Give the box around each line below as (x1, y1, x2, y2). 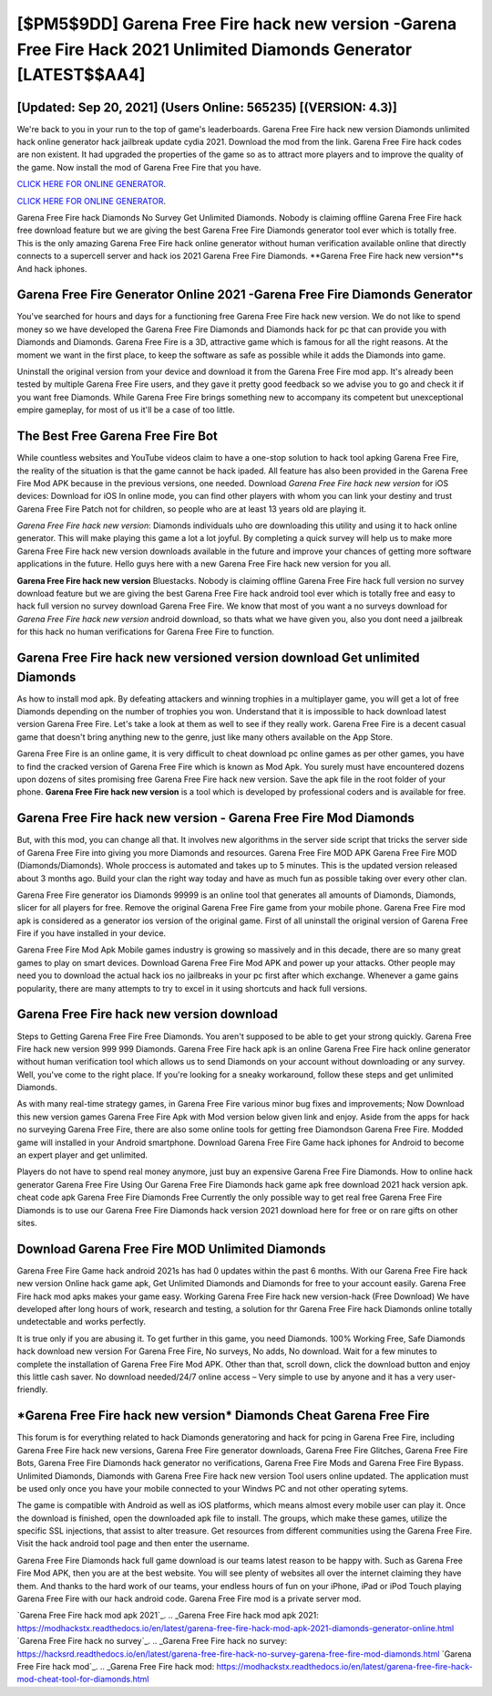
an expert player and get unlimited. (16, 1150, 148, 1160)
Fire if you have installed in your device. (16, 928, 167, 939)
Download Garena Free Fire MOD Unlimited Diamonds (16, 1241, 327, 1256)
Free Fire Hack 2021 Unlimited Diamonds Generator (16, 39, 413, 59)
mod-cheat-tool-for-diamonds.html (16, 1674, 149, 1685)
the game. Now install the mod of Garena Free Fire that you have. (16, 161, 261, 172)
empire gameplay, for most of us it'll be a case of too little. (16, 404, 236, 415)
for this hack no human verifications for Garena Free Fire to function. (16, 626, 275, 638)
